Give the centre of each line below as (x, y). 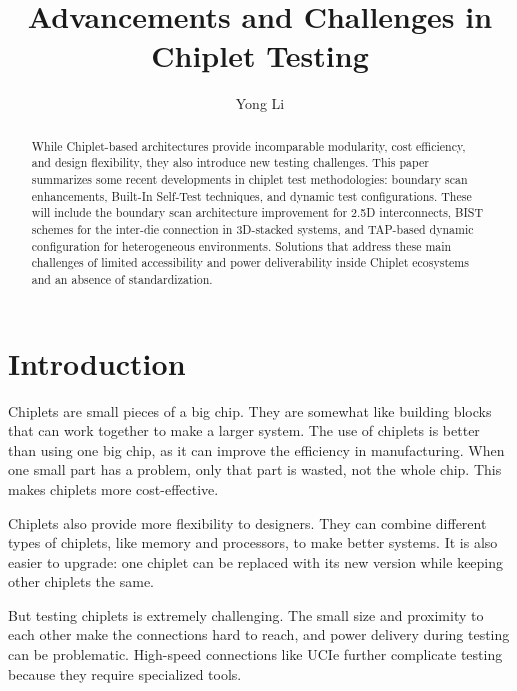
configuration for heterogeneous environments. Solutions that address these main (241, 245)
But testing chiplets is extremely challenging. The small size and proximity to (246, 614)
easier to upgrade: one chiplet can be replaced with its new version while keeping (256, 561)
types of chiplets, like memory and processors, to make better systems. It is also (253, 542)
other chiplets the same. (81, 581)
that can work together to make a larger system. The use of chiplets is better (244, 430)
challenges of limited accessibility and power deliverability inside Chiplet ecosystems (250, 262)
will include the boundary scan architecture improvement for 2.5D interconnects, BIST (257, 212)
